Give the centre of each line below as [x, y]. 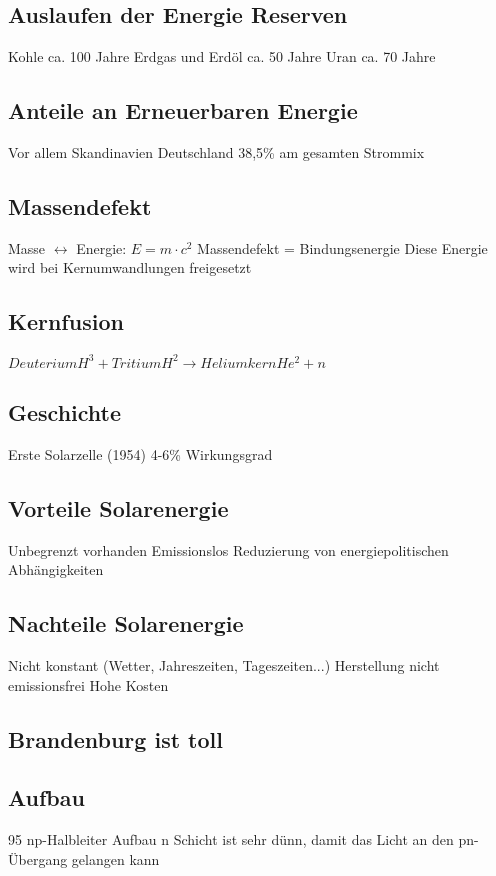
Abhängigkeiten [56, 569]
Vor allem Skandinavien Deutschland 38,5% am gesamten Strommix [216, 152]
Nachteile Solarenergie [126, 623]
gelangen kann [115, 858]
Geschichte [65, 412]
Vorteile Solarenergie [118, 507]
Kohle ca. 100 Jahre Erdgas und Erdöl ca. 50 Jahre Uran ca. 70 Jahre [222, 56]
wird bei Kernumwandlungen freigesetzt [130, 267]
